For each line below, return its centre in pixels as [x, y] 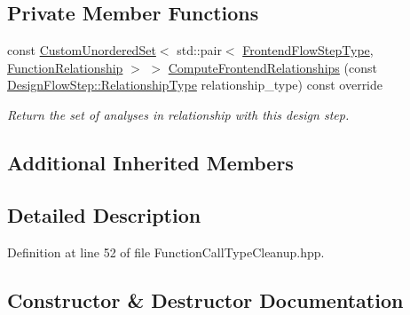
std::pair [199, 50]
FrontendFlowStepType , [308, 50]
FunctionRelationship [65, 67]
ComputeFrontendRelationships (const [272, 67]
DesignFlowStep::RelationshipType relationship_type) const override [195, 85]
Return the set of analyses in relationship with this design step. [178, 114]
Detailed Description [104, 214]
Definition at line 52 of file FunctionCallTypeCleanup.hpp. [166, 252]
